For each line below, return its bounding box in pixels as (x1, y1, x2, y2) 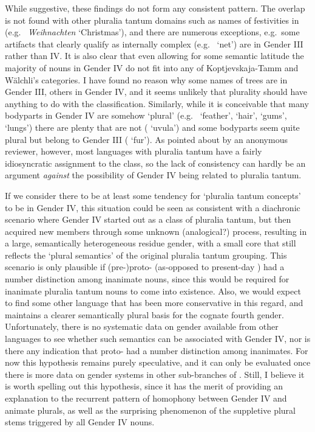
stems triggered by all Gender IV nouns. (5, 416, 155, 428)
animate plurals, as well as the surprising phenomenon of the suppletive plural (5, 403, 296, 416)
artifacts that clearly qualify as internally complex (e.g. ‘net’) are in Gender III (5, 37, 303, 50)
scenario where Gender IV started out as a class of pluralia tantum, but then (5, 213, 291, 226)
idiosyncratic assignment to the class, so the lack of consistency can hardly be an (5, 156, 306, 169)
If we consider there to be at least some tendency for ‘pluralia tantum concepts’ (5, 189, 301, 201)
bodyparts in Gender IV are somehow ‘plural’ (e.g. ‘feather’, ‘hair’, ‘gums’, (5, 109, 287, 122)
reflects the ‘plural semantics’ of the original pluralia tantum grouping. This (5, 248, 287, 261)
